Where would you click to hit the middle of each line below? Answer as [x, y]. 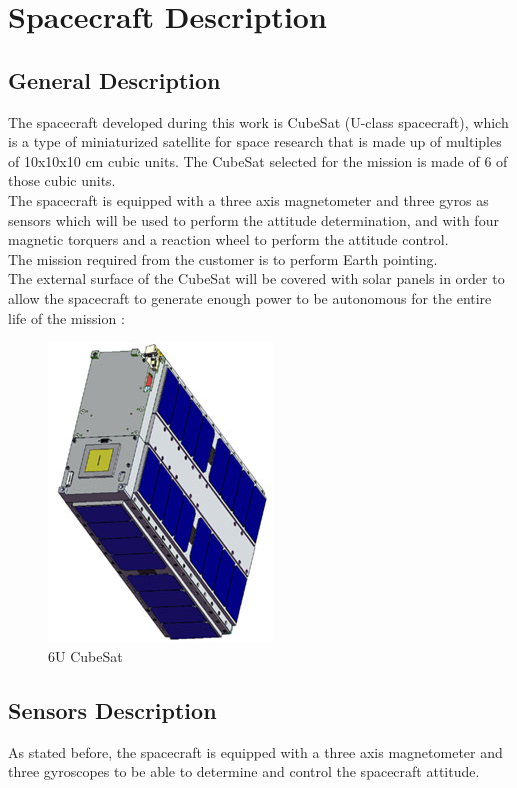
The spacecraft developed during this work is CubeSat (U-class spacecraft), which [258, 121]
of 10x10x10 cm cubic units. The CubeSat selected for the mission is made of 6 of [258, 160]
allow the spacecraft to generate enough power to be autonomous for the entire [250, 297]
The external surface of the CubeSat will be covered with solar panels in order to [256, 278]
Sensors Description [112, 709]
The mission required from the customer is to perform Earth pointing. [223, 258]
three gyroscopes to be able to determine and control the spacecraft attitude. [244, 771]
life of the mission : [66, 317]
